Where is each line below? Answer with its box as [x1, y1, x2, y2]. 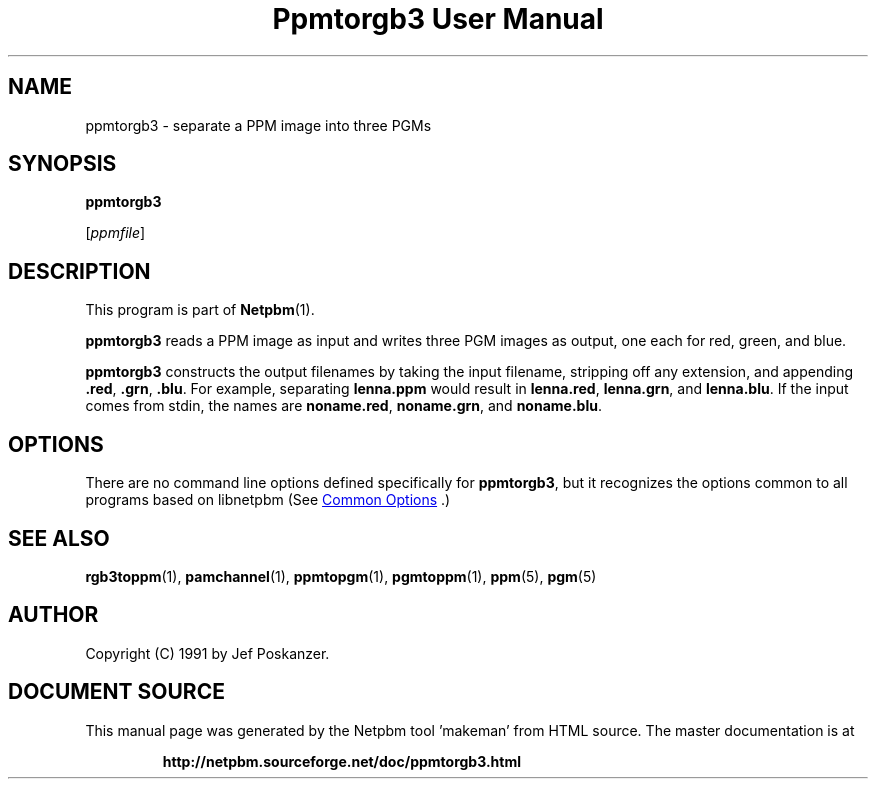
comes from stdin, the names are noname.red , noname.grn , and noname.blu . [85, 397, 602, 415]
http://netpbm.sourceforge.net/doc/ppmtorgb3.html [162, 752, 521, 770]
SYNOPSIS [8, 151, 117, 177]
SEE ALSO [8, 525, 110, 551]
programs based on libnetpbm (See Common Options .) [85, 491, 451, 509]
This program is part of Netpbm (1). [85, 301, 315, 319]
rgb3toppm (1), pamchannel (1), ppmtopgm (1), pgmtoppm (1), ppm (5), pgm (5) [85, 567, 597, 585]
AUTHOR [8, 602, 99, 628]
